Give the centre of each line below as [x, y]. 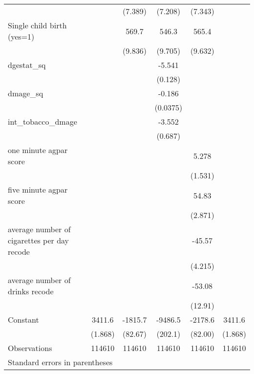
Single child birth [37, 25]
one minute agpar [38, 150]
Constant [23, 319]
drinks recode [31, 291]
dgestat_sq [27, 65]
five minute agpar [38, 189]
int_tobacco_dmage [42, 121]
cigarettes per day [39, 240]
